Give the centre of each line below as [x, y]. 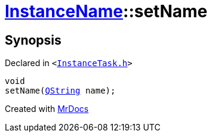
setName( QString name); [60, 91]
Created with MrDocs [47, 109]
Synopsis [33, 40]
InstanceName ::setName [106, 11]
